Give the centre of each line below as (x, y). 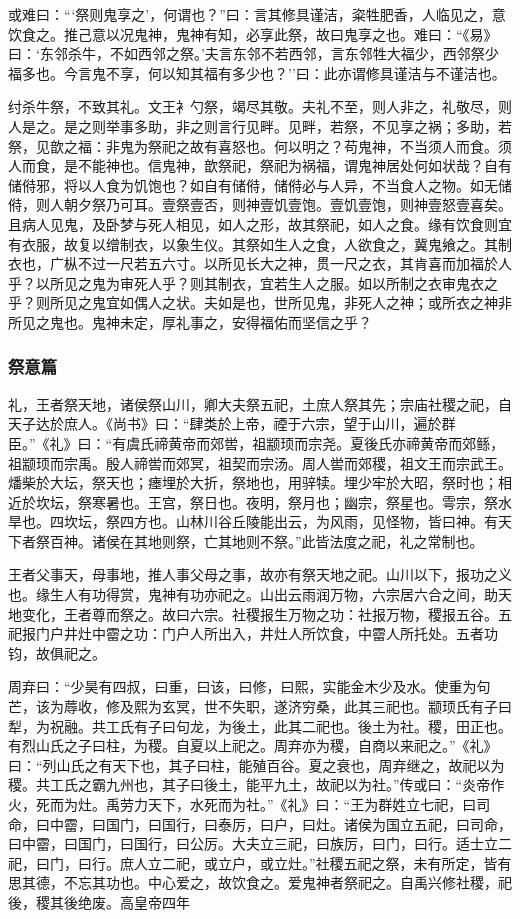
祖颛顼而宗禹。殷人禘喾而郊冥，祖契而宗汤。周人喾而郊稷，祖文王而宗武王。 (260, 462)
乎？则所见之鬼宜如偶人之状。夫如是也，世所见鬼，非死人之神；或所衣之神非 (260, 302)
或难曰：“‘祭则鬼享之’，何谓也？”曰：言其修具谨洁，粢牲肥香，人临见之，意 (257, 14)
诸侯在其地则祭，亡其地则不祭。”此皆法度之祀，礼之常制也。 (287, 540)
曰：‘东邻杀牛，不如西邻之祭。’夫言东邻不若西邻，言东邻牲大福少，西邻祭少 (253, 53)
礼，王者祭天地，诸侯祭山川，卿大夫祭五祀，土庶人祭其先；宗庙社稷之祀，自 (260, 403)
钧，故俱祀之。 (57, 652)
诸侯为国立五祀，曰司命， (427, 823)
